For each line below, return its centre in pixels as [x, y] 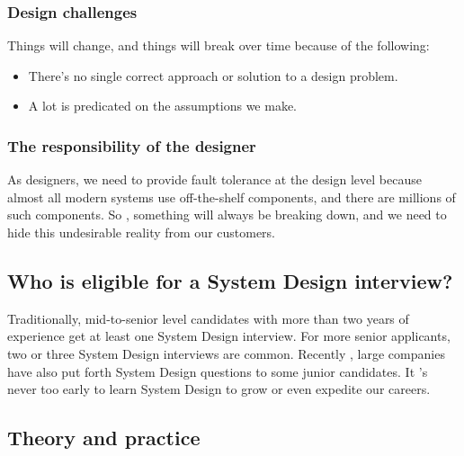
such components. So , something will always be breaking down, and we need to [227, 215]
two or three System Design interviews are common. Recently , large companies [226, 353]
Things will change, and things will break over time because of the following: [219, 45]
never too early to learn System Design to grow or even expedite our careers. [219, 389]
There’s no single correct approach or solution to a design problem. [213, 75]
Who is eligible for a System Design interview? [230, 280]
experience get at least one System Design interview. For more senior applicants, [229, 336]
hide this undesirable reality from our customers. [142, 232]
